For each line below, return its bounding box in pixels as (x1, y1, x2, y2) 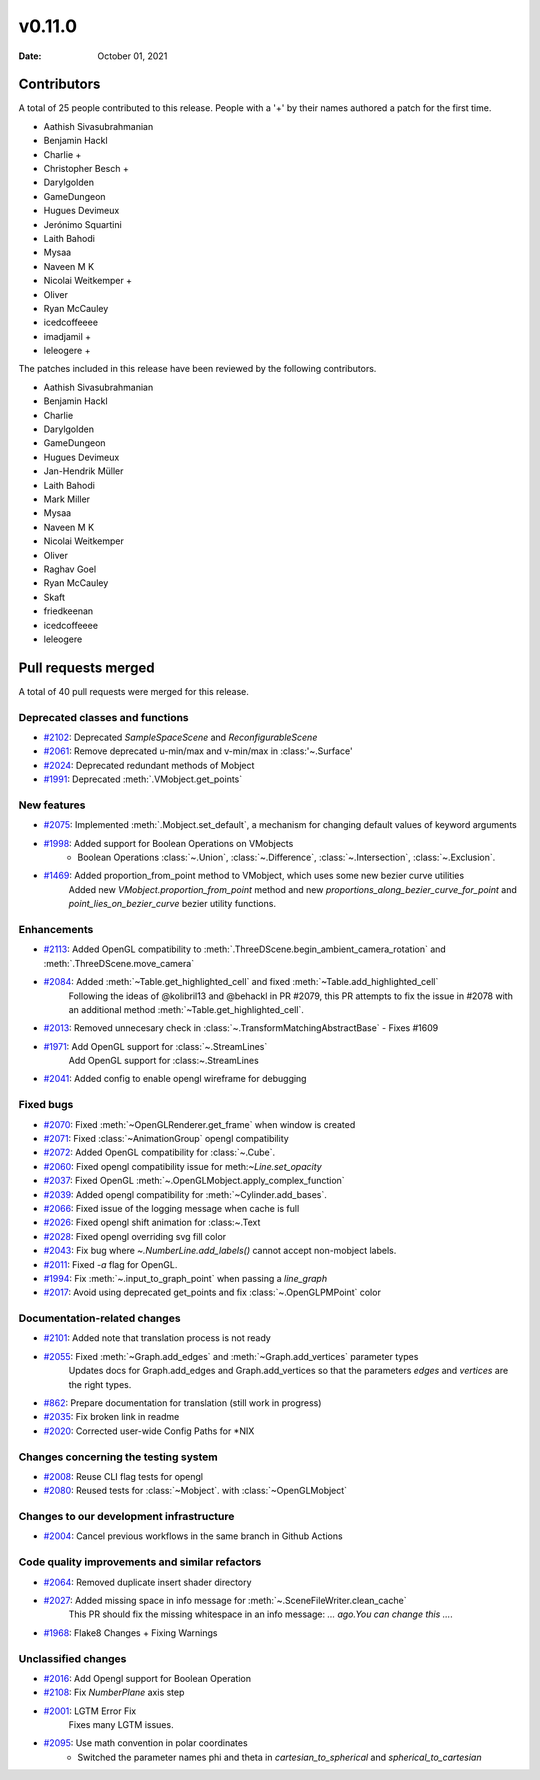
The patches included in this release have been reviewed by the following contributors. (18, 363, 377, 375)
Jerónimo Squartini (43, 218, 122, 230)
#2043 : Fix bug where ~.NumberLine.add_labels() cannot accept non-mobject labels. (43, 1245, 397, 1257)
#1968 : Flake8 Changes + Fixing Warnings (43, 1626, 218, 1639)
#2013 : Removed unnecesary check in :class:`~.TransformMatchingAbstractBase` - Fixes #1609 (43, 1022, 439, 1034)
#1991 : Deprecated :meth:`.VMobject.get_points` (43, 773, 243, 785)
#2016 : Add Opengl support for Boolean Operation (43, 1672, 252, 1684)
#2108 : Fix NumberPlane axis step (43, 1686, 185, 1699)
